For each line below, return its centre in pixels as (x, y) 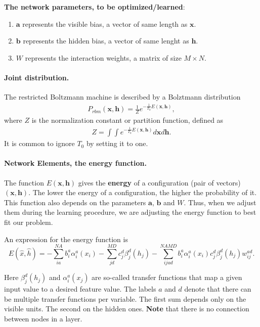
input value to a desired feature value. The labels (80, 289)
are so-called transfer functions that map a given (167, 277)
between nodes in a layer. (43, 318)
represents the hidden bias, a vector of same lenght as (106, 41)
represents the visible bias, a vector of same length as (105, 24)
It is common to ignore (39, 143)
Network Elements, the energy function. (76, 163)
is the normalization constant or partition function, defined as (127, 120)
